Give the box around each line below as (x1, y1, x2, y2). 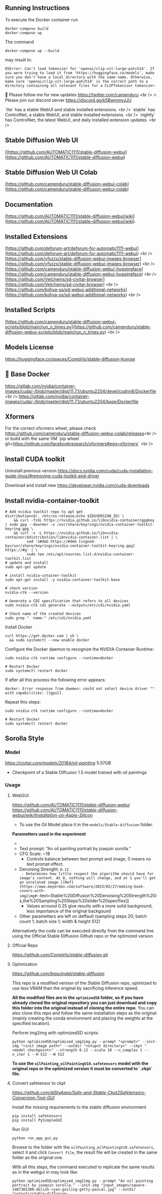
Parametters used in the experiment (12, 831, 86, 837)
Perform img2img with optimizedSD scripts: (12, 1029, 99, 1036)
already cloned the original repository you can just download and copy (12, 1000, 157, 1006)
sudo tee (26, 552, 44, 556)
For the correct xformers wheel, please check (5, 425, 96, 431)
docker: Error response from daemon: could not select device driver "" (5, 686, 155, 691)
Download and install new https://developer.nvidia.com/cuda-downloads (5, 483, 150, 488)
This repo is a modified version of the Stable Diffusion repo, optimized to (12, 980, 157, 986)
